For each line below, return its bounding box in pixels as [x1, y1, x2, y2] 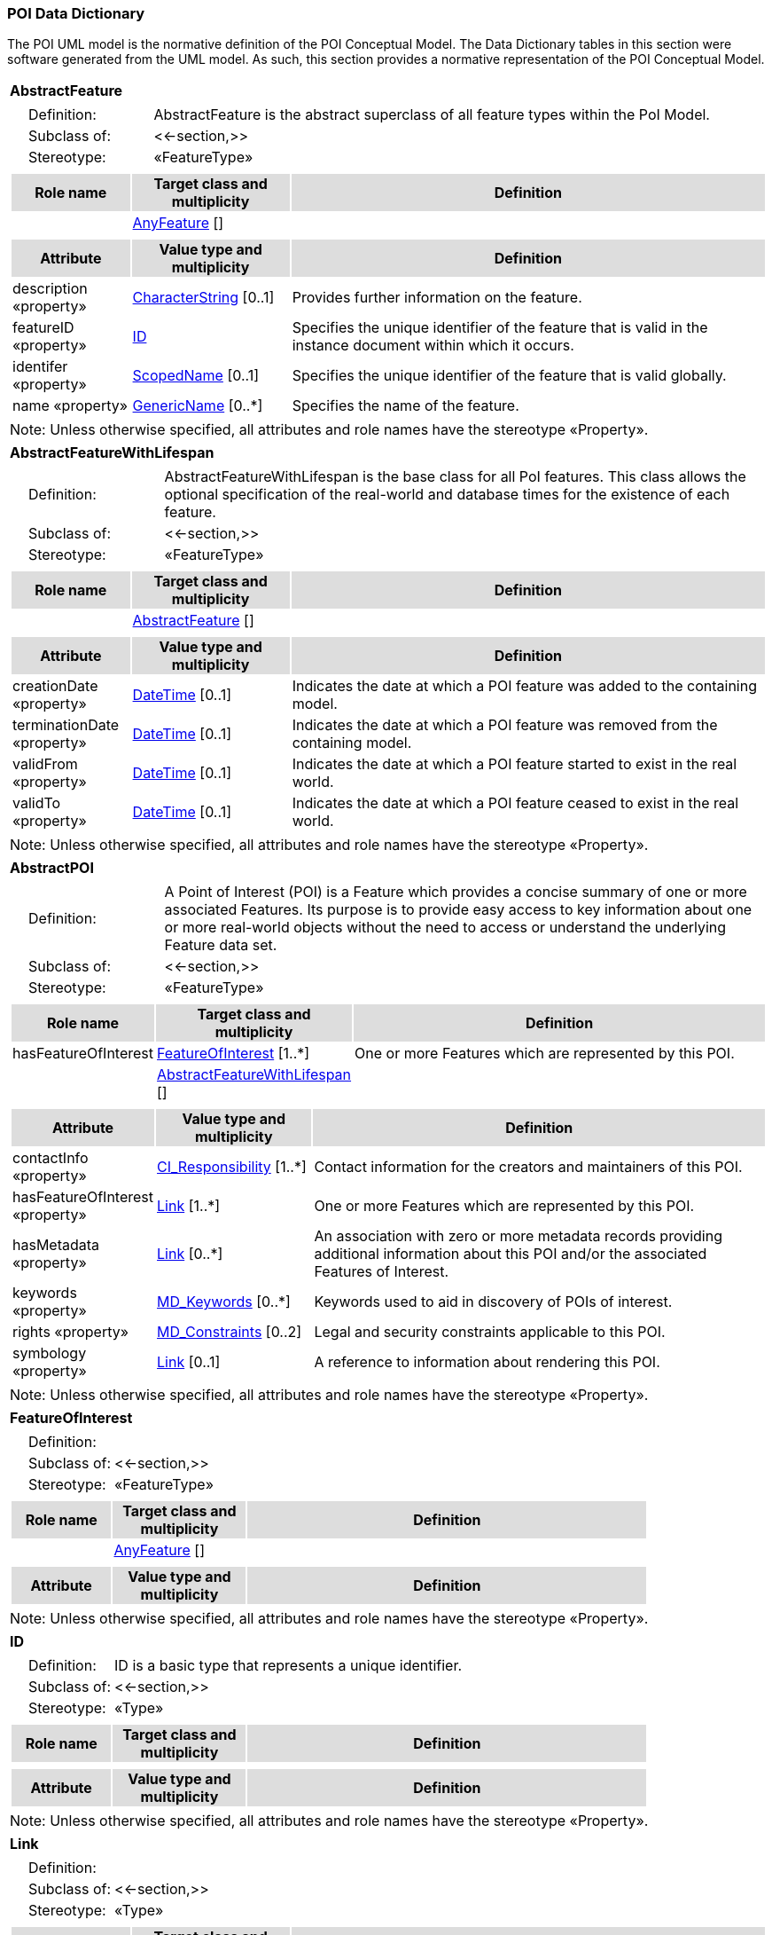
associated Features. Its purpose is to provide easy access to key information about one [164, 901, 753, 919]
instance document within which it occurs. [292, 336, 574, 355]
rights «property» [12, 1323, 129, 1341]
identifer [12, 358, 68, 376]
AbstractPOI [10, 859, 94, 877]
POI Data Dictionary [7, 4, 145, 22]
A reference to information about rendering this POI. [314, 1353, 660, 1372]
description [12, 279, 88, 298]
